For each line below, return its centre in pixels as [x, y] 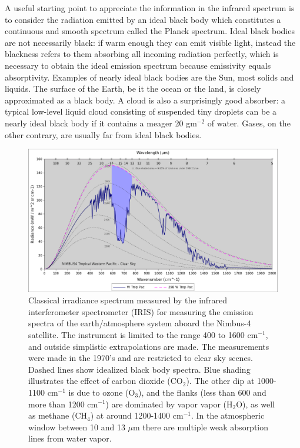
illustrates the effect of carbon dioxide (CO [106, 381]
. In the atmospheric [228, 415]
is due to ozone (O [102, 392]
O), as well [256, 404]
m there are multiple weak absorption [201, 427]
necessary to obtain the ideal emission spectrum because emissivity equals [138, 65]
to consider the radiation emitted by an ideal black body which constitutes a [143, 19]
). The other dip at [220, 381]
